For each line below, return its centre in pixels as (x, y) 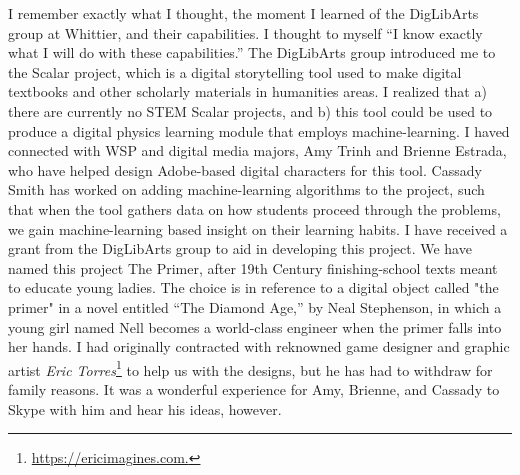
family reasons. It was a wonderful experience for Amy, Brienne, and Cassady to (254, 388)
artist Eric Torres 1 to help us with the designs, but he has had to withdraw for (250, 368)
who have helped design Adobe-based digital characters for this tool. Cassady (245, 169)
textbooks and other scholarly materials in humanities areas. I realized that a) (247, 91)
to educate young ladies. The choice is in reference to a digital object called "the (253, 287)
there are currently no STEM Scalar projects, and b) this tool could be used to (250, 110)
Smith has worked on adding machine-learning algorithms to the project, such (246, 189)
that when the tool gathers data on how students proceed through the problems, (254, 208)
